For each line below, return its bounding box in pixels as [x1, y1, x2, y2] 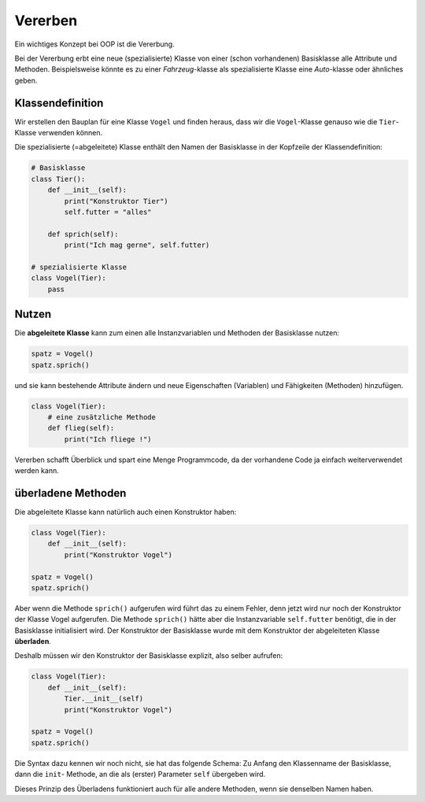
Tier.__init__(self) [64, 694, 144, 704]
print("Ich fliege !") [64, 434, 153, 444]
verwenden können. [38, 128, 103, 138]
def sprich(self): [47, 229, 119, 238]
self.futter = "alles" [64, 207, 153, 216]
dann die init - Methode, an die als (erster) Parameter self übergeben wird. [14, 770, 266, 779]
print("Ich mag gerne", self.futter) [64, 241, 210, 249]
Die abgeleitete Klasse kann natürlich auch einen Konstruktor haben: [14, 507, 237, 516]
